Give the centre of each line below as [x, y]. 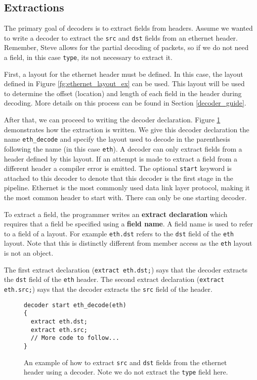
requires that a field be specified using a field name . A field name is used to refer [128, 224]
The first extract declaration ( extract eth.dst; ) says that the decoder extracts [126, 269]
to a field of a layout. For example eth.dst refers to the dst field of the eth [119, 233]
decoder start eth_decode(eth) [75, 305]
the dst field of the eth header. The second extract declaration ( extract [114, 279]
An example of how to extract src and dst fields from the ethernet [126, 362]
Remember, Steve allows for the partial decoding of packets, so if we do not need [126, 47]
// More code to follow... [75, 338]
